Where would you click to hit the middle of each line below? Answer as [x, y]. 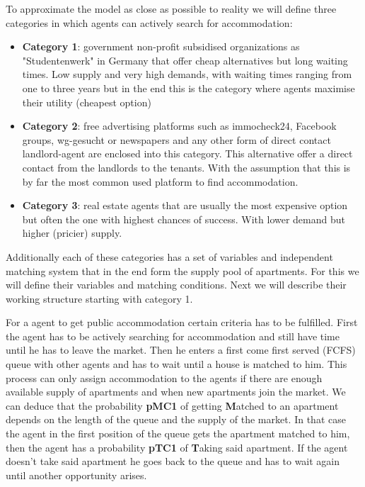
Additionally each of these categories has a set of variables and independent [169, 256]
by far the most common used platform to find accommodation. [160, 181]
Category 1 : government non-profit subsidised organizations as [161, 46]
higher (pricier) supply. [72, 233]
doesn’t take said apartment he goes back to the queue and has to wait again [173, 461]
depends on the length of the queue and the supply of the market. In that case [176, 419]
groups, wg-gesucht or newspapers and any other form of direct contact [176, 139]
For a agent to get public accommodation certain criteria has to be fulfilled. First [182, 322]
